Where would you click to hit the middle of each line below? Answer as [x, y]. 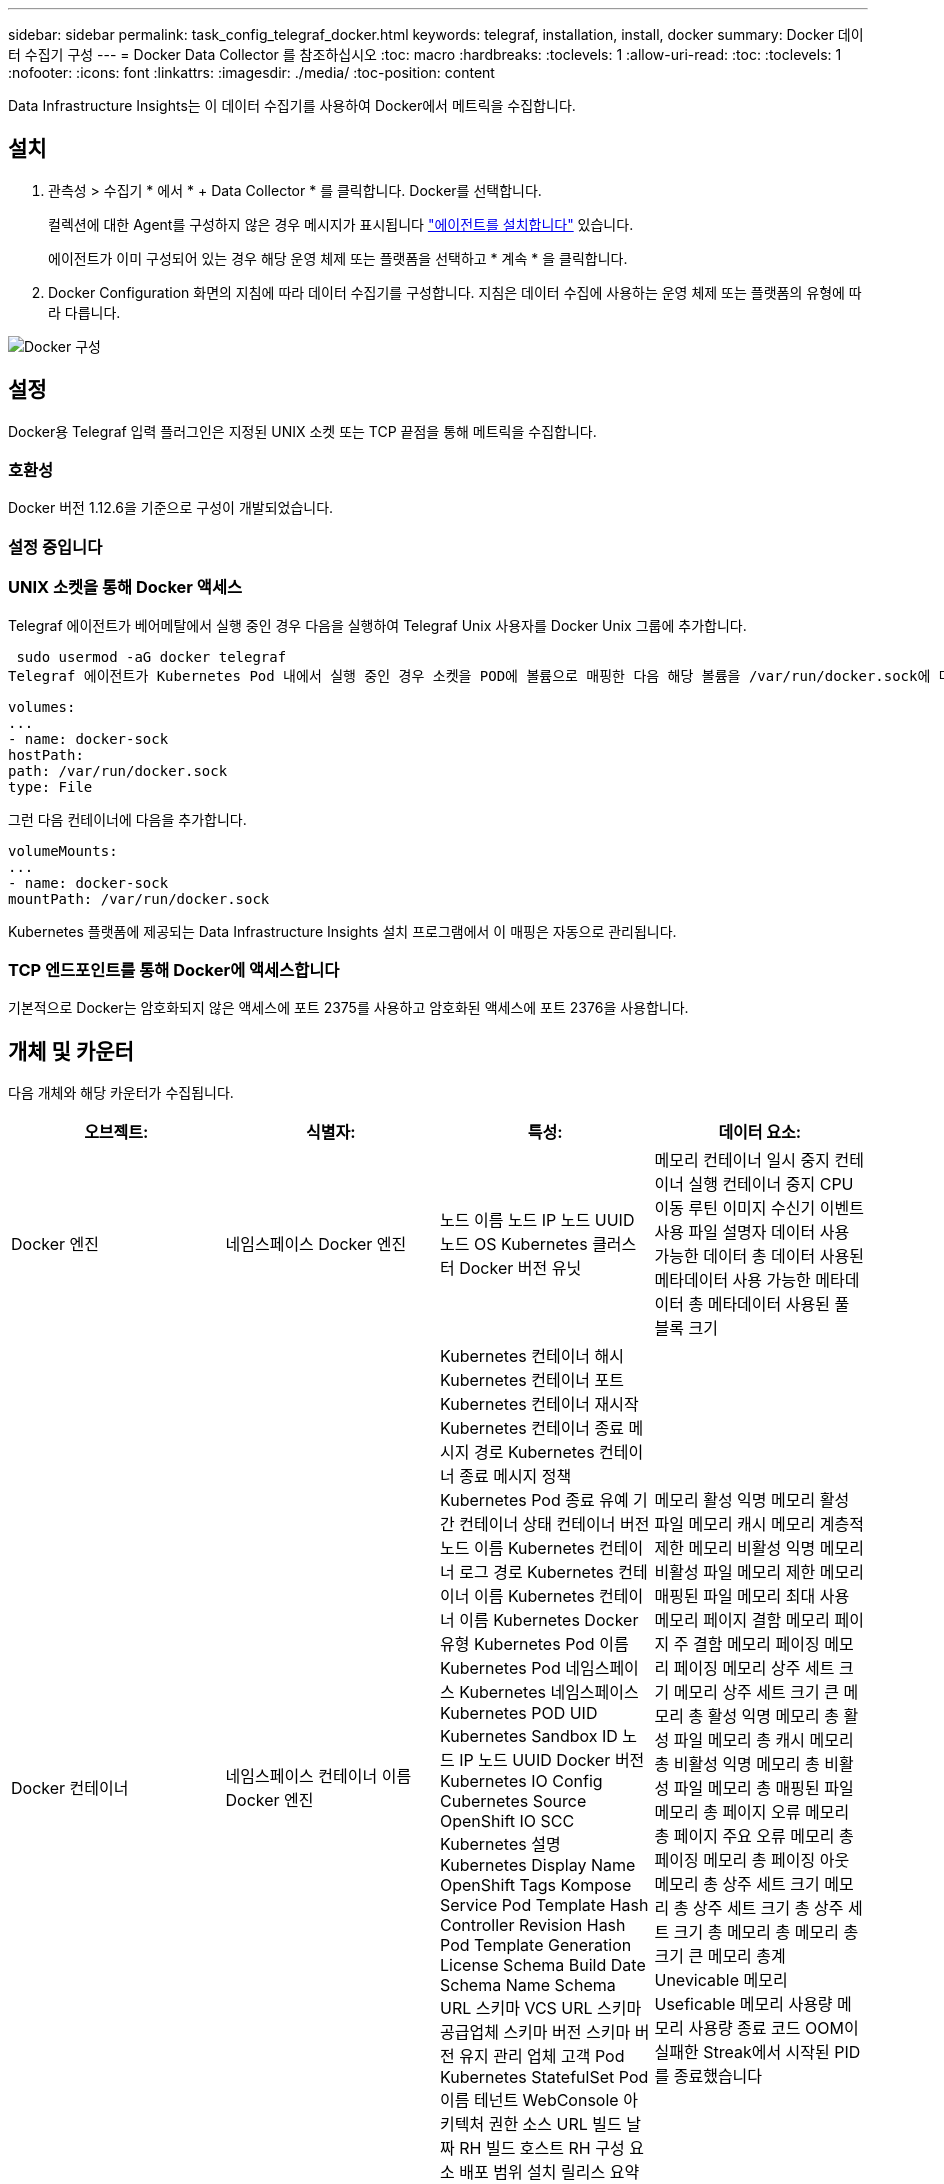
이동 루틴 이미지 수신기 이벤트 [759, 1208]
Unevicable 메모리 [721, 1980]
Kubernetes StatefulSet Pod [544, 2077]
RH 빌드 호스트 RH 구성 [542, 2148]
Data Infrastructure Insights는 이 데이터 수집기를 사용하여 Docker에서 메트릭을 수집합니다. [292, 105]
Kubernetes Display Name [538, 1865]
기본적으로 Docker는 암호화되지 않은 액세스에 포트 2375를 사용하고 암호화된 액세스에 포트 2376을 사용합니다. [348, 1008]
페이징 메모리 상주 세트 [754, 1668]
